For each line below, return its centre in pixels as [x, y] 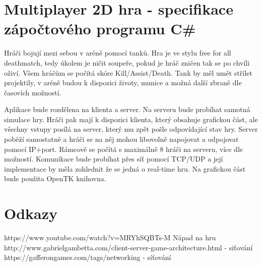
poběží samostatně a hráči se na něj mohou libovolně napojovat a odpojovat [121, 139]
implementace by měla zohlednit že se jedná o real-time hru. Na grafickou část [125, 168]
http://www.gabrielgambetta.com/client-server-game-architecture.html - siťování [128, 247]
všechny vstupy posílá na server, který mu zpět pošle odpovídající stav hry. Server [131, 129]
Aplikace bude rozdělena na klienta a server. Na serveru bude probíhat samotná [127, 109]
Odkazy [31, 213]
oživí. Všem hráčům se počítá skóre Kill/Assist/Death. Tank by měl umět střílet [128, 72]
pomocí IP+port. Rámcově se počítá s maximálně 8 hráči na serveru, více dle [124, 149]
